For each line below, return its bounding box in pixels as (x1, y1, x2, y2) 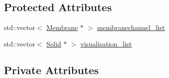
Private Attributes (4, 62, 99, 77)
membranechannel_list (97, 22, 165, 32)
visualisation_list (80, 38, 132, 48)
